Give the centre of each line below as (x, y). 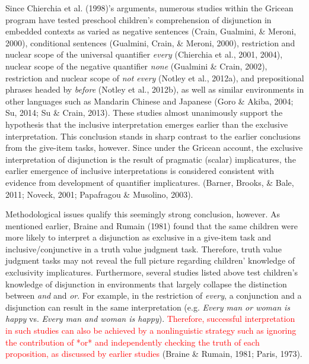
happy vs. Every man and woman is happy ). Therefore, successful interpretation (150, 319)
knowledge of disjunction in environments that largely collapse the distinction (146, 284)
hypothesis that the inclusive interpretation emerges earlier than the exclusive (147, 124)
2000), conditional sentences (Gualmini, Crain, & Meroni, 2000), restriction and (150, 42)
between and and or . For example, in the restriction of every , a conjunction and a (154, 295)
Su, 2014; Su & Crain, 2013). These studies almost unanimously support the (144, 113)
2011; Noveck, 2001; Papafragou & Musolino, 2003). (99, 194)
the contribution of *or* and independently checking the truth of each (133, 342)
